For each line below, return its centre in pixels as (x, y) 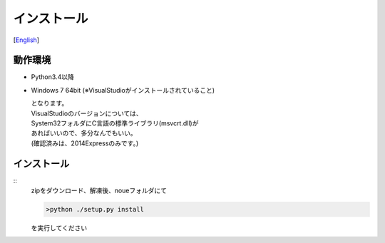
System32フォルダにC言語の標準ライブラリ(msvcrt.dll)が (115, 123)
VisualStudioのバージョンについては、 (87, 113)
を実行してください (59, 228)
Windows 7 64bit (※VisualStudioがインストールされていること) (123, 90)
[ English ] (26, 40)
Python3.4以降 (52, 77)
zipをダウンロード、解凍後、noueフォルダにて (99, 191)
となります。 (50, 103)
